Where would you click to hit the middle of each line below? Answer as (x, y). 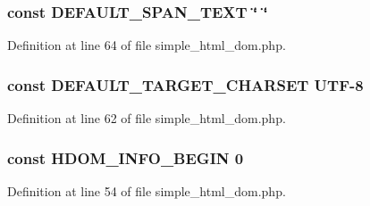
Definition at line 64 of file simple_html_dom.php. (147, 45)
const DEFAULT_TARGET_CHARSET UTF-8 (185, 84)
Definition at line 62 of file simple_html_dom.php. (147, 118)
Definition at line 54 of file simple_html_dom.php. (147, 190)
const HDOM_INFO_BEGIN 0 (126, 157)
